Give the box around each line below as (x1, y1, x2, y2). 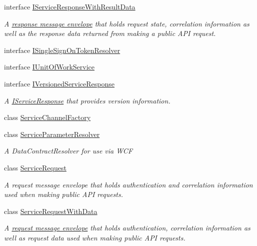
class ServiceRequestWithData (4, 205, 97, 216)
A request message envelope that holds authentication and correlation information (4, 179, 253, 189)
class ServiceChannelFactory (4, 112, 91, 122)
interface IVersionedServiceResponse (4, 78, 115, 88)
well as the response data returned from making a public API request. (4, 28, 216, 38)
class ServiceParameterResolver (4, 128, 100, 139)
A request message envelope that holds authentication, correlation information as (4, 222, 250, 233)
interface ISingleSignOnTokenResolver (4, 44, 120, 55)
